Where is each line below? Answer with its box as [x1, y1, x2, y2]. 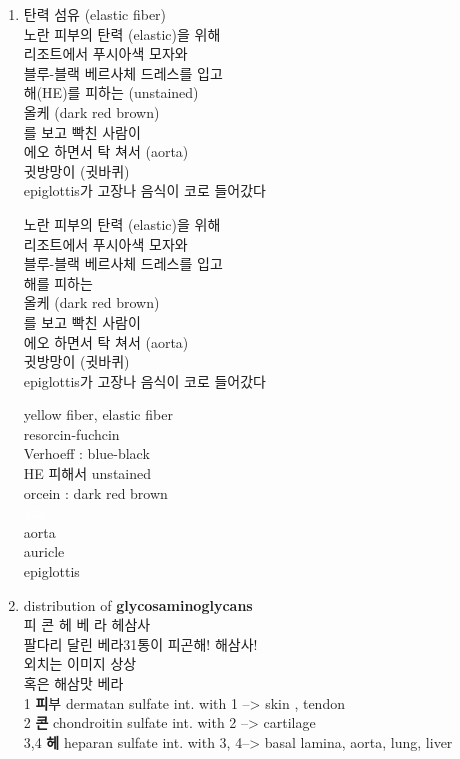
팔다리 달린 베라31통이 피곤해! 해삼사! [23, 633, 258, 654]
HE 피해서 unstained [23, 463, 152, 484]
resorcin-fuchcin [23, 423, 120, 444]
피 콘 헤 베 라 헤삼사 [23, 614, 151, 635]
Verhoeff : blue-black [23, 443, 150, 464]
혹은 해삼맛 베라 [23, 673, 124, 693]
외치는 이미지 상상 [23, 653, 137, 674]
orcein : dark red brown [23, 482, 168, 503]
